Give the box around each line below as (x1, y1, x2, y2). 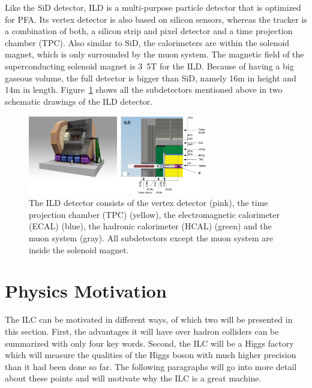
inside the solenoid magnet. (29, 243, 129, 256)
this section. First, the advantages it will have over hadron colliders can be (5, 325, 279, 337)
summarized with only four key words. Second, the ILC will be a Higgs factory (5, 337, 294, 349)
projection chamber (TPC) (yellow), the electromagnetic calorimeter (29, 208, 280, 220)
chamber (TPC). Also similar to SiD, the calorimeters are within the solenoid (5, 36, 290, 48)
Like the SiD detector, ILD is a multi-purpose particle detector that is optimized (5, 1, 301, 13)
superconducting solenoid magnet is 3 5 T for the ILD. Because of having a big (5, 59, 294, 72)
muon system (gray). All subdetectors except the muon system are (29, 232, 273, 244)
